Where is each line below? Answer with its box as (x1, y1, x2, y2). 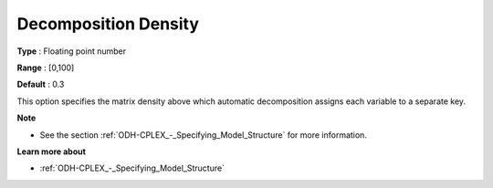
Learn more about (16, 146, 87, 157)
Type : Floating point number (16, 46, 127, 57)
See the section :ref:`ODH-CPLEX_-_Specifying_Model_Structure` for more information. (39, 129, 367, 141)
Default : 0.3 (16, 78, 65, 90)
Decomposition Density (16, 14, 200, 34)
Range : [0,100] (16, 62, 75, 73)
